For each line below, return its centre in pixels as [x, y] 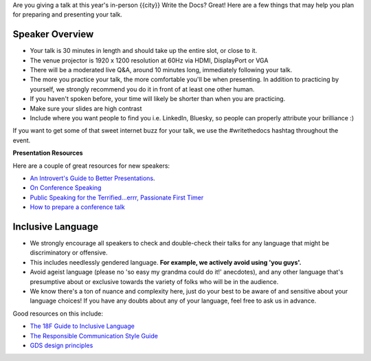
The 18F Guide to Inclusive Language [82, 326]
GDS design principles [61, 345]
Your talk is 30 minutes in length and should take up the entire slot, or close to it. [144, 51]
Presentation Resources [48, 153]
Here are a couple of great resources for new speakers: [91, 166]
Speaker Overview [53, 34]
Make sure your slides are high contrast [86, 108]
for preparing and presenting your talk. [68, 14]
